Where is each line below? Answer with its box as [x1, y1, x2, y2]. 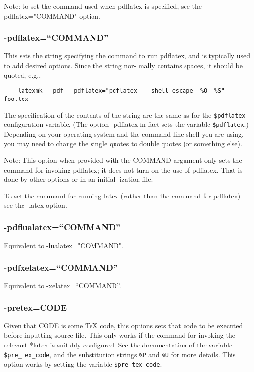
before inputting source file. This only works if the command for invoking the [4, 330, 235, 340]
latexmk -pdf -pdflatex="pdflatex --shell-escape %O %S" [18, 87, 225, 95]
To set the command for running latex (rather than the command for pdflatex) [4, 190, 241, 200]
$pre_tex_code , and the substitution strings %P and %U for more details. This [4, 349, 236, 359]
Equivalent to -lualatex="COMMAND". [4, 240, 123, 250]
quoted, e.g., [4, 70, 41, 80]
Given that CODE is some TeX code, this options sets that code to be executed [4, 320, 243, 330]
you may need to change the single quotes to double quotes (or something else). [4, 138, 242, 149]
